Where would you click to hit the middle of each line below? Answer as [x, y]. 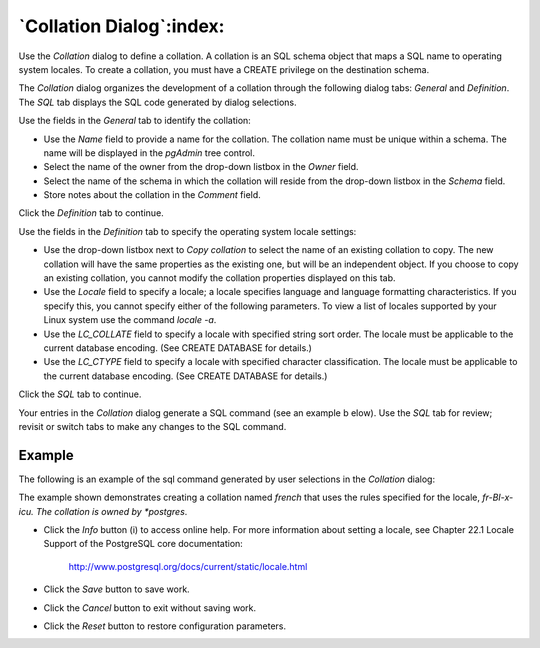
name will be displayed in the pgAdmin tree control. [149, 152]
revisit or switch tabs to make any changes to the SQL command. [152, 426]
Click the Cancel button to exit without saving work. [150, 607]
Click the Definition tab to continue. [91, 213]
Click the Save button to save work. [116, 589]
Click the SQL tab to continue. [80, 394]
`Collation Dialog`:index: [121, 26]
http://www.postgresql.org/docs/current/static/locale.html [188, 566]
